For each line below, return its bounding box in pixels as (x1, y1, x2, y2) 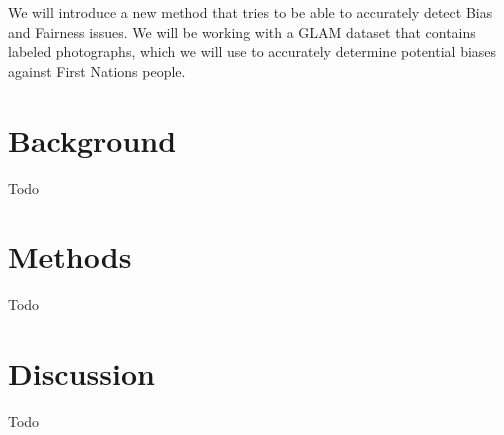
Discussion (8, 353, 155, 393)
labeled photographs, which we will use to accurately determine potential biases (8, 41, 497, 62)
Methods (8, 236, 132, 277)
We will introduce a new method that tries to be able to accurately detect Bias (8, 2, 493, 22)
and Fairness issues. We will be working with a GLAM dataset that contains (8, 21, 476, 42)
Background (8, 119, 177, 160)
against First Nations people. (8, 60, 186, 81)
